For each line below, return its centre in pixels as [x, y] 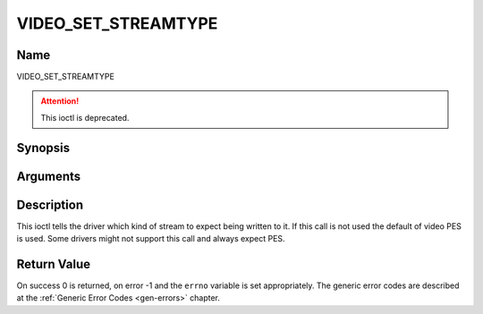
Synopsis [43, 148]
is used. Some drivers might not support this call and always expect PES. [151, 239]
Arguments [49, 176]
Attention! [60, 101]
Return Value [54, 264]
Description [50, 204]
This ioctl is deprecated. [85, 117]
